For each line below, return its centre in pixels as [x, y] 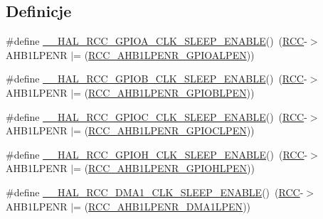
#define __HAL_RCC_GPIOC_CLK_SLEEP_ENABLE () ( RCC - [157, 116]
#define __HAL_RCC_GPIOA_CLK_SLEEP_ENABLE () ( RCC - [157, 41]
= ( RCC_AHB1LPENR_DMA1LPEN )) [162, 206]
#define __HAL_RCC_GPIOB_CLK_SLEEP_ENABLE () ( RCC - [157, 79]
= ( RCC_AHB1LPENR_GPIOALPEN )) [164, 54]
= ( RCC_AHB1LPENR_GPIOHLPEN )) [164, 168]
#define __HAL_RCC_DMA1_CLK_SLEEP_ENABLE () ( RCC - [155, 192]
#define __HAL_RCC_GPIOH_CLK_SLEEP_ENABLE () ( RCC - [157, 154]
